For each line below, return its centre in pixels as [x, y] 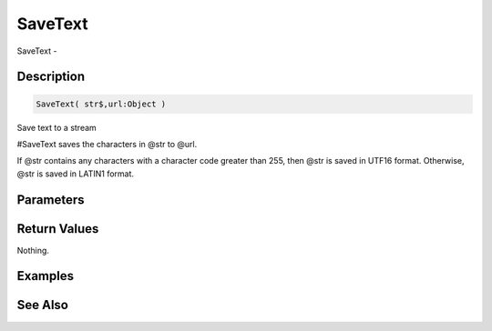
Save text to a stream [57, 127]
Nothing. [33, 250]
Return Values [58, 229]
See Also [42, 305]
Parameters [51, 200]
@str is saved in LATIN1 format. [76, 174]
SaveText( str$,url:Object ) [101, 104]
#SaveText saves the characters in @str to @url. [107, 144]
